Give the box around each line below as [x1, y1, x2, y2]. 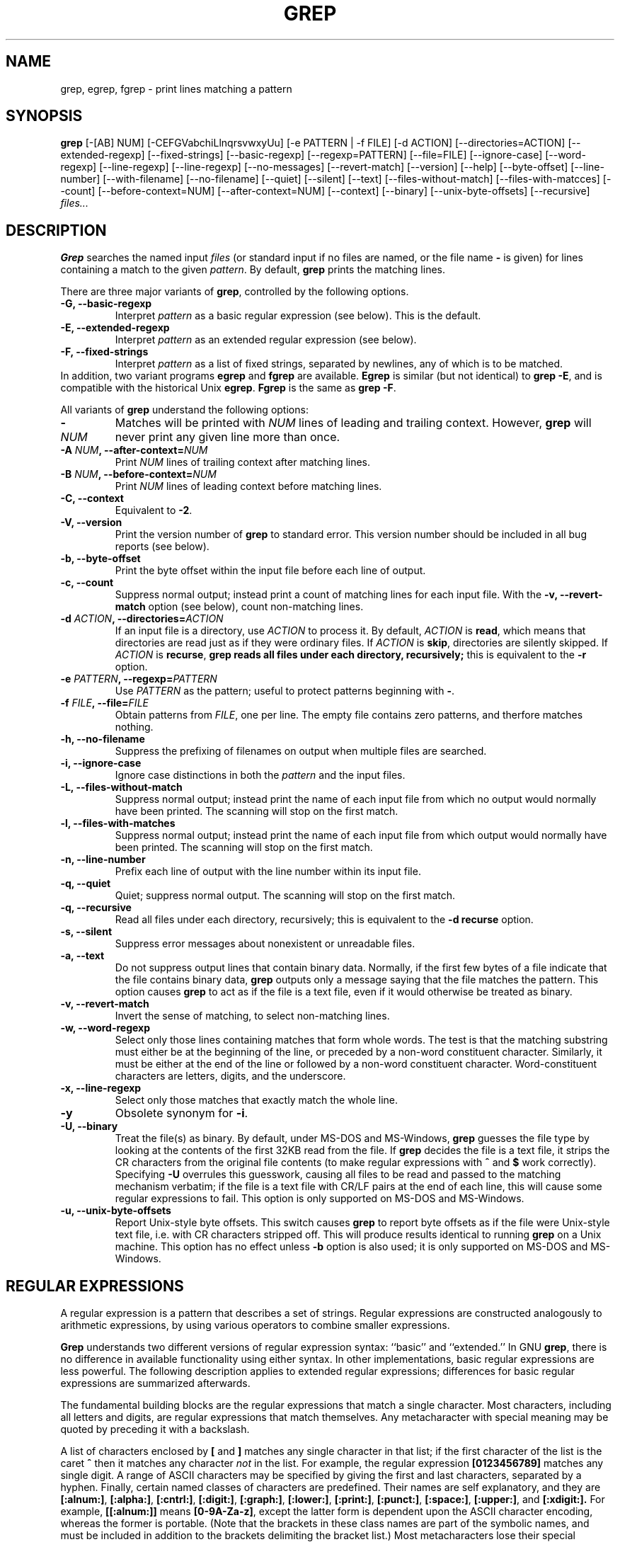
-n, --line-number [60, 853, 146, 866]
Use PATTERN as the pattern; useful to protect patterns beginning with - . [115, 685, 455, 697]
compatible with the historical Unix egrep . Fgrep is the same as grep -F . [60, 382, 396, 394]
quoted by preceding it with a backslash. [60, 1423, 250, 1436]
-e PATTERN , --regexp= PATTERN [60, 673, 217, 685]
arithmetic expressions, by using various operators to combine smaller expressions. [60, 1319, 450, 1332]
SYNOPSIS [6, 107, 83, 125]
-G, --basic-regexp [60, 297, 152, 310]
